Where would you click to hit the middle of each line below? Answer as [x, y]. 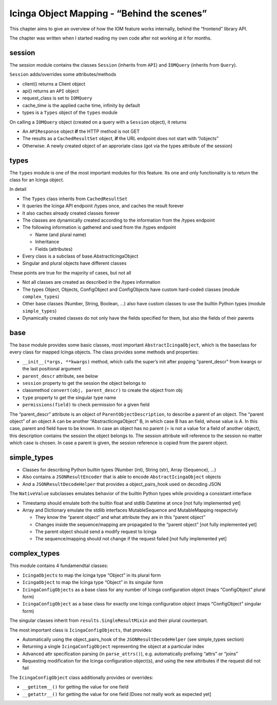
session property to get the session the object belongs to [84, 383]
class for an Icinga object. [37, 180]
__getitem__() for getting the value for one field [75, 687]
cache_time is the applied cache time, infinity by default [81, 105]
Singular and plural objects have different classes [74, 263]
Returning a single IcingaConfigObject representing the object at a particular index [113, 647]
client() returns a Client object [54, 84]
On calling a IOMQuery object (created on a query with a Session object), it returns [98, 122]
